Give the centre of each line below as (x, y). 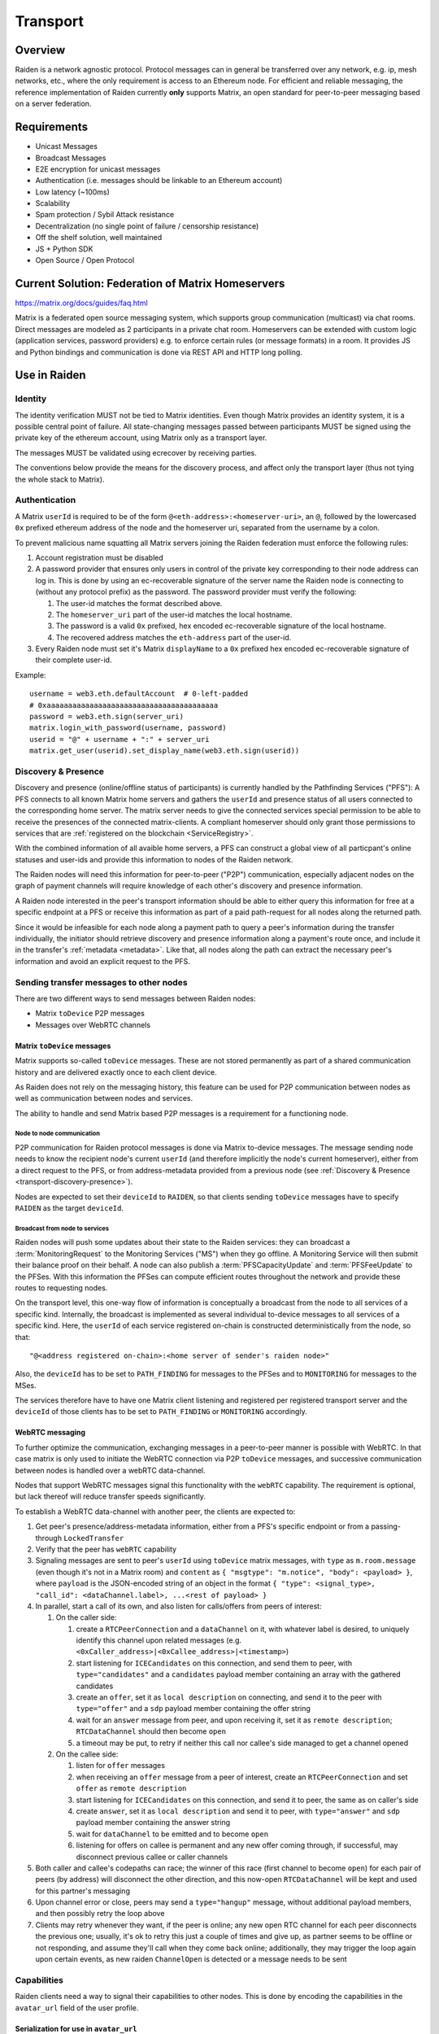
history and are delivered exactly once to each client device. (116, 1072)
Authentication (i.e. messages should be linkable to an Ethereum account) (159, 181)
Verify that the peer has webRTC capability (106, 1549)
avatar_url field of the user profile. (77, 2008)
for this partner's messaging (83, 1891)
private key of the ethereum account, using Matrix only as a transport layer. (141, 438)
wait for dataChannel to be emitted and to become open (172, 1834)
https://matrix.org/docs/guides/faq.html (81, 303)
